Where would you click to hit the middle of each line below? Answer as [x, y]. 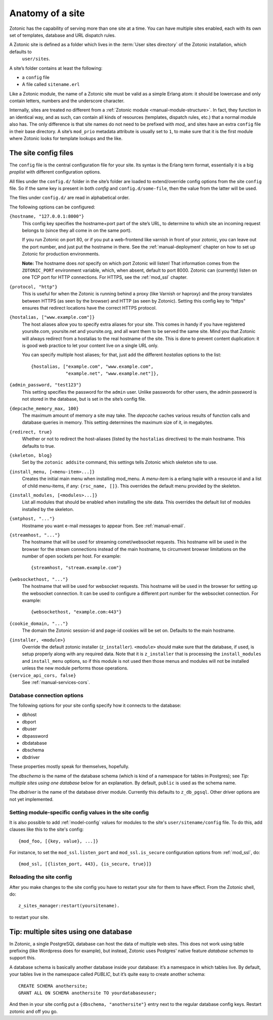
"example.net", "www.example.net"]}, [112, 374]
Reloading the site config [41, 877]
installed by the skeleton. [48, 509]
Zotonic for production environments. [61, 254]
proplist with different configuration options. [55, 172]
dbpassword [35, 736]
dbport [29, 721]
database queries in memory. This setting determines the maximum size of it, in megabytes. [118, 422]
